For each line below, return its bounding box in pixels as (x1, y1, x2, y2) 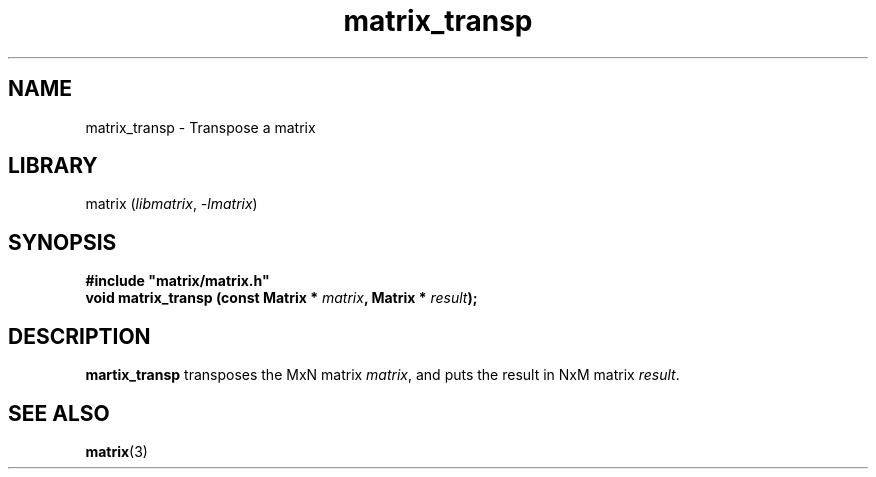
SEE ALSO (8, 400, 110, 426)
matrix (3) (85, 442, 148, 460)
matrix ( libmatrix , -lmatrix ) (85, 195, 258, 213)
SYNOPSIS (8, 229, 117, 255)
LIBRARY (8, 153, 98, 179)
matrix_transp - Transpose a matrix (85, 118, 316, 136)
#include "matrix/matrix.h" (85, 272, 270, 290)
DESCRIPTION (8, 323, 151, 349)
